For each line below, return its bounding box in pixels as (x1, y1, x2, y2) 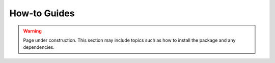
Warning (23, 28, 42, 34)
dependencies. (23, 44, 54, 50)
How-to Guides (9, 8, 75, 19)
